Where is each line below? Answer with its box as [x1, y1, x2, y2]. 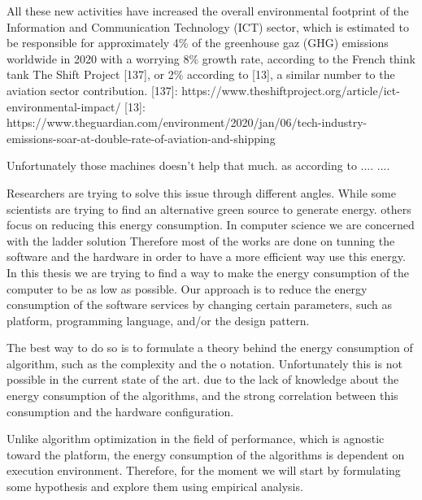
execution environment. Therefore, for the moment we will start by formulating [7, 462, 401, 479]
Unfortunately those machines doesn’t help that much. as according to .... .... [7, 157, 390, 174]
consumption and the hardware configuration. [7, 402, 234, 420]
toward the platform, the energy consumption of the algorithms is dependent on [7, 446, 405, 463]
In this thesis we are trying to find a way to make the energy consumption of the [7, 263, 410, 280]
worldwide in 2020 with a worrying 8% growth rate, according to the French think [7, 50, 415, 67]
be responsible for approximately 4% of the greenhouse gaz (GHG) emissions [7, 34, 389, 51]
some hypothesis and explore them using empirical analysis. [7, 478, 303, 495]
